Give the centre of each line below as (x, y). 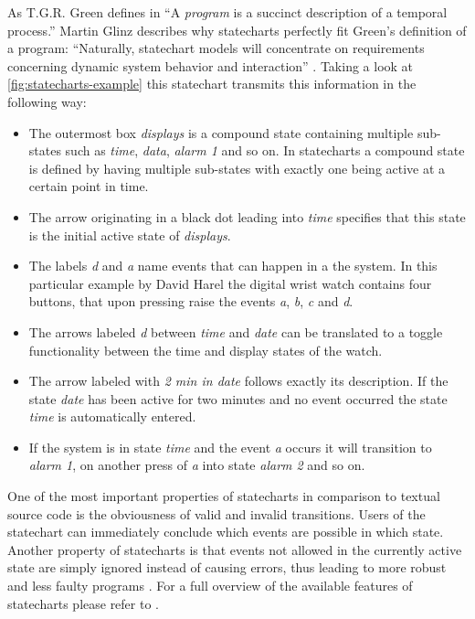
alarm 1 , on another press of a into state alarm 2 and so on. (197, 465)
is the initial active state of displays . (130, 235)
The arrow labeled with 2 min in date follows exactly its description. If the (238, 381)
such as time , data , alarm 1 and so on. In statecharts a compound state (265, 150)
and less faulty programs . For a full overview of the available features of (210, 586)
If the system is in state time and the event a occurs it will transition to (230, 447)
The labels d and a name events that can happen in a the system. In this (233, 266)
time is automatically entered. (112, 416)
